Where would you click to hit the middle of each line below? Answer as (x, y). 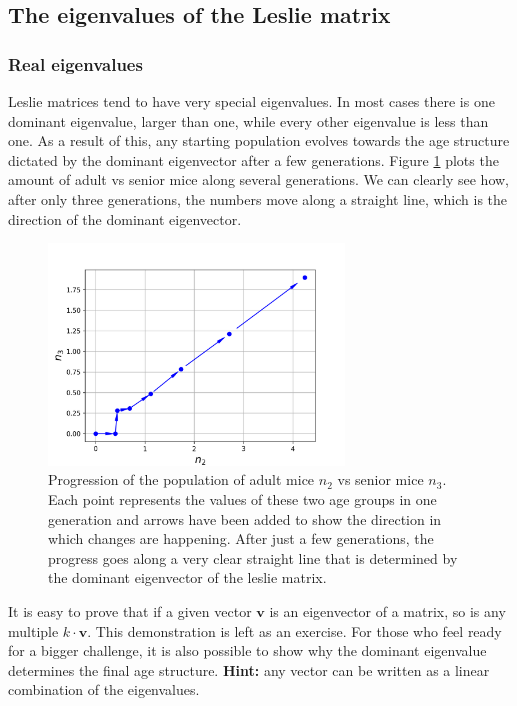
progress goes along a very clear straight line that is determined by (253, 557)
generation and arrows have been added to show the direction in (245, 518)
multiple (33, 630)
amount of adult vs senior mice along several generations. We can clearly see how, (258, 179)
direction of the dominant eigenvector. (125, 218)
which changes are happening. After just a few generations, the (241, 538)
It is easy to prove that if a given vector (130, 610)
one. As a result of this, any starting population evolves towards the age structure (259, 140)
